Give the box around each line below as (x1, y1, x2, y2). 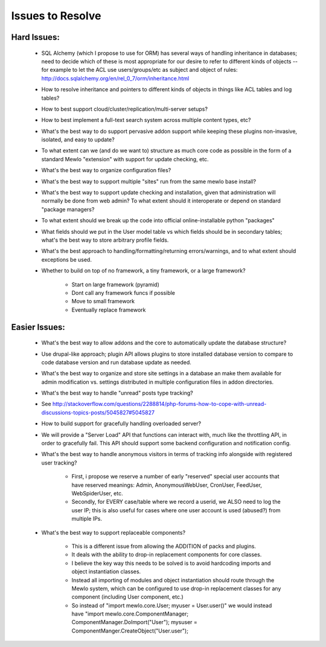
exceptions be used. (41, 256, 92, 263)
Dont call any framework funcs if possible (71, 289, 175, 296)
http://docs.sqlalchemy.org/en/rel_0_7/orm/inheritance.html (41, 74, 190, 82)
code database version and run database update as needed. (41, 358, 191, 365)
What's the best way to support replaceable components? (41, 529, 186, 536)
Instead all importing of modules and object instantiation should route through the (71, 576, 275, 584)
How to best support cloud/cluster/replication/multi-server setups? (41, 105, 208, 112)
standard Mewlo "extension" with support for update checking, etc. (41, 155, 209, 163)
